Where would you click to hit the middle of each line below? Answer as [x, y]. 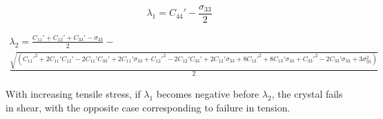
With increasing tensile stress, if [73, 94]
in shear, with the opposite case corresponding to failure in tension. [148, 107]
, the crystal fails [307, 94]
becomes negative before [208, 94]
